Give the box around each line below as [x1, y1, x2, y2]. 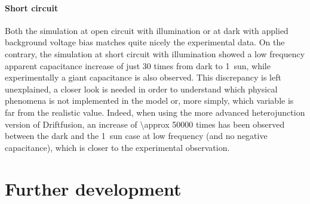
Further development [5, 176, 182, 200]
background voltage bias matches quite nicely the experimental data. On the [5, 36, 285, 48]
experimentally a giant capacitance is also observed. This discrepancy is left [5, 71, 281, 84]
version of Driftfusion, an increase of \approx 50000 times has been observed [5, 118, 285, 130]
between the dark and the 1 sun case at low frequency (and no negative [5, 129, 268, 142]
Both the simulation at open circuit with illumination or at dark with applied [5, 24, 288, 36]
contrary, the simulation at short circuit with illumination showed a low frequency [5, 47, 305, 60]
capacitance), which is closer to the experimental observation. [5, 141, 230, 153]
